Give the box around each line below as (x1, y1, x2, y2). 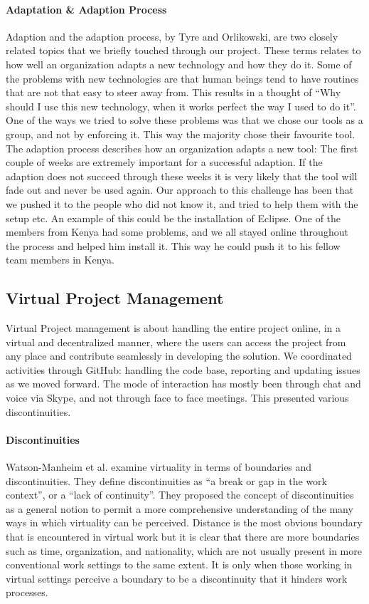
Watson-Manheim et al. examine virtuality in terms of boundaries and (6, 459, 312, 474)
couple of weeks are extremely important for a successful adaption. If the (6, 155, 323, 170)
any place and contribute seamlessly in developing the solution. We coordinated (6, 348, 352, 363)
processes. (6, 585, 48, 600)
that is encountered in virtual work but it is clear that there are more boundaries (6, 529, 360, 544)
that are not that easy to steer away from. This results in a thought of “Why (6, 85, 341, 100)
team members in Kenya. (6, 252, 114, 267)
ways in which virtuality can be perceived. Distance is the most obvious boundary (6, 515, 363, 530)
